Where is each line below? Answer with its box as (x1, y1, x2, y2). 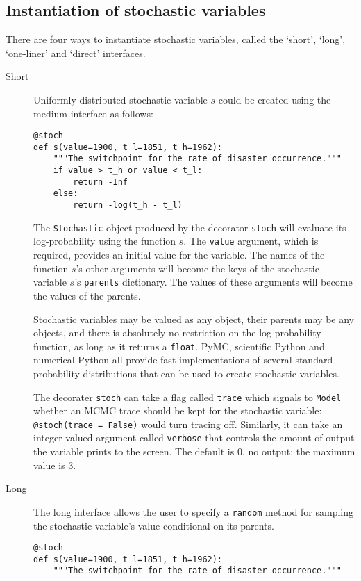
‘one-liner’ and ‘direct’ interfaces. (6, 45, 146, 60)
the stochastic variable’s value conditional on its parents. (33, 518, 274, 532)
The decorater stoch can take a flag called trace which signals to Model (33, 389, 342, 404)
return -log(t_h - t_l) (73, 200, 183, 211)
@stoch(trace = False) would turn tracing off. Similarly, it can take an (33, 416, 343, 431)
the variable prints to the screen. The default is (33, 444, 235, 459)
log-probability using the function (33, 234, 176, 248)
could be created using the (218, 92, 331, 106)
